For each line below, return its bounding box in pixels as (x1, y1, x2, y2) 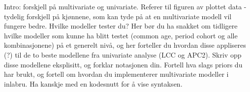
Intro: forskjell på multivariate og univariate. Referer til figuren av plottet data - (4, 1, 247, 11)
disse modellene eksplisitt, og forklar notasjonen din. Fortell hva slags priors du (4, 59, 243, 69)
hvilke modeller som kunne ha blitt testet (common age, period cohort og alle (4, 30, 238, 40)
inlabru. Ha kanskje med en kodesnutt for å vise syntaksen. (4, 78, 183, 89)
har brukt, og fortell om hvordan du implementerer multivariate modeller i (4, 69, 229, 79)
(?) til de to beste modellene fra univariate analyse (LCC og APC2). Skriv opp (4, 49, 242, 60)
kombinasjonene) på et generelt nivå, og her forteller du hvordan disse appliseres (4, 40, 246, 50)
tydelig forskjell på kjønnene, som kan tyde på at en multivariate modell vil (4, 11, 232, 21)
